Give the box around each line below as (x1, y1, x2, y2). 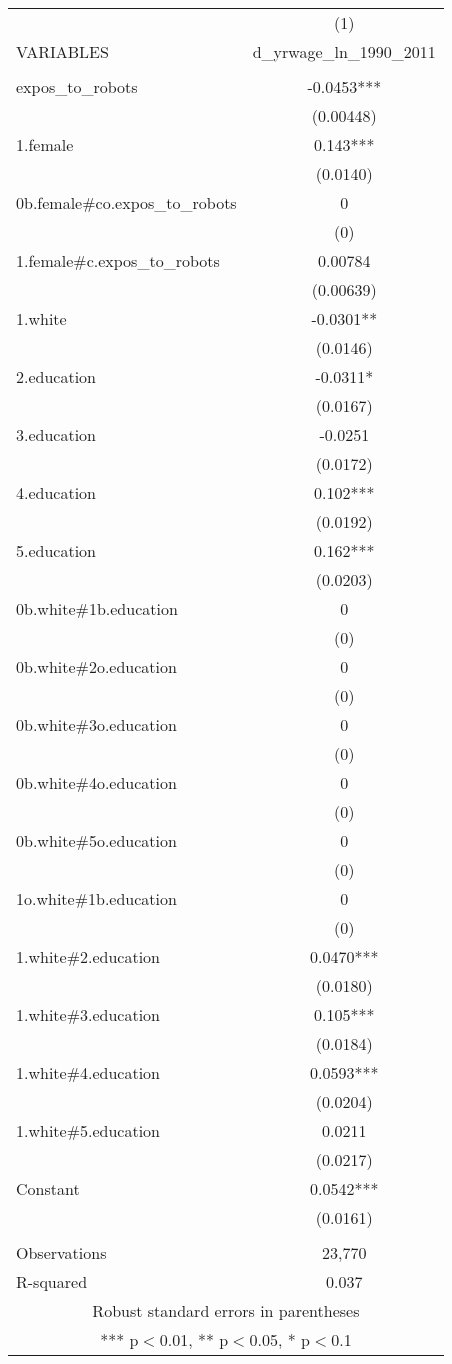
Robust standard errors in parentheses (92, 1299, 360, 1322)
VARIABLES (16, 40, 109, 63)
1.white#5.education (16, 1119, 161, 1142)
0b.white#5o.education (16, 829, 177, 852)
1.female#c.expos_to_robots (16, 249, 220, 272)
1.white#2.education (16, 945, 161, 968)
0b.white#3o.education (16, 713, 177, 736)
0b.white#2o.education (16, 655, 177, 678)
